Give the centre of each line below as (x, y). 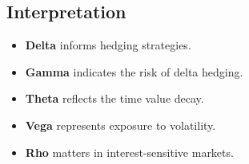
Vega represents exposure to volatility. (120, 125)
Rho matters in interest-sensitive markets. (129, 152)
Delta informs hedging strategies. (108, 45)
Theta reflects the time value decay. (114, 98)
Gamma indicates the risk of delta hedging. (134, 71)
